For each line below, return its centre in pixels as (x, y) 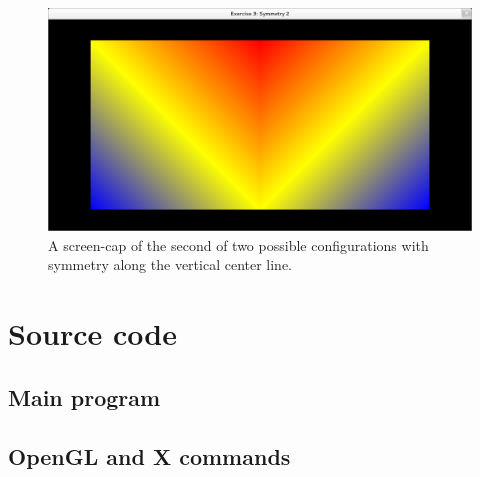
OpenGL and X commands (149, 455)
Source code (92, 333)
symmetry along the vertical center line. (170, 264)
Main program (84, 396)
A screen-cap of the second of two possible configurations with (238, 244)
